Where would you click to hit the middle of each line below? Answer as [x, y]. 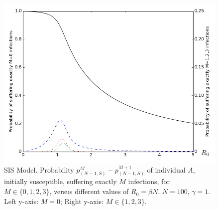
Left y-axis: [21, 201]
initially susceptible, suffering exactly [60, 181]
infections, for [149, 181]
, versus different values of [89, 191]
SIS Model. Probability [39, 169]
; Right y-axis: [82, 201]
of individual [166, 169]
